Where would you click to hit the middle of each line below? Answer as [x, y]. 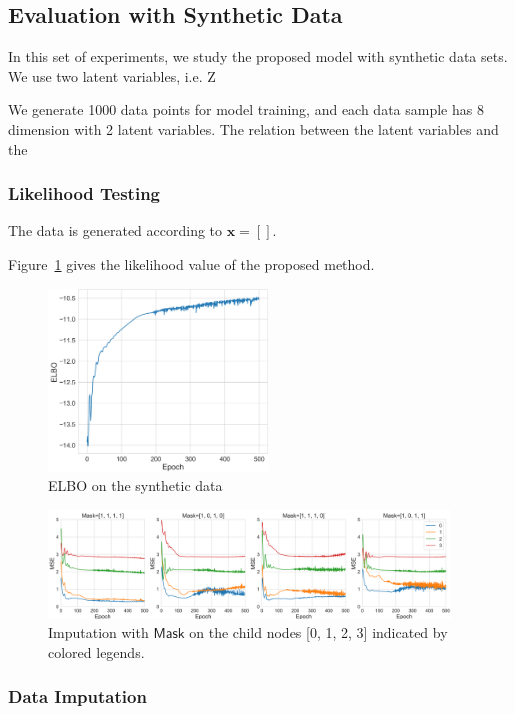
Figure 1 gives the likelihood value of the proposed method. [191, 263]
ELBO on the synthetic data [135, 485]
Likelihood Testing [84, 193]
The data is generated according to [115, 230]
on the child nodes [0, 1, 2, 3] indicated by [318, 632]
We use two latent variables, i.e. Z [112, 75]
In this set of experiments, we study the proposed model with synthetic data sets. [258, 56]
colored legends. [96, 651]
